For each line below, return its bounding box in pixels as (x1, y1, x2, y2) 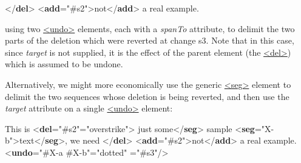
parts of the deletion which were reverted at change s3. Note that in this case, (5, 34, 294, 47)
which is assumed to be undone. (5, 58, 123, 70)
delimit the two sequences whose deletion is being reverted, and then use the (5, 90, 289, 102)
